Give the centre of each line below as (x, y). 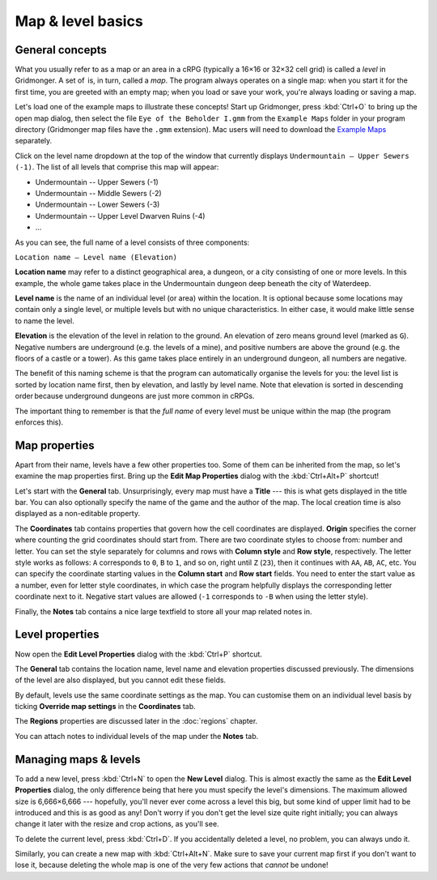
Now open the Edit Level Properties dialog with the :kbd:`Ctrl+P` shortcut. (139, 654)
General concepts (61, 50)
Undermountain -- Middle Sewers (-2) (98, 193)
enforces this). (39, 422)
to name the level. (45, 321)
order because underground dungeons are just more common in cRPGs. (135, 396)
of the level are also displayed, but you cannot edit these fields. (121, 680)
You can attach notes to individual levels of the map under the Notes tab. (137, 736)
